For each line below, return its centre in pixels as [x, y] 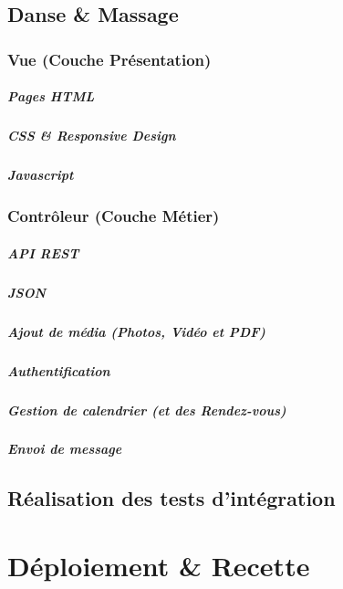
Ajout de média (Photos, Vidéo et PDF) [136, 331]
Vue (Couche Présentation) [109, 59]
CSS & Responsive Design [92, 136]
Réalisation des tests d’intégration [171, 498]
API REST [43, 252]
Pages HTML [51, 96]
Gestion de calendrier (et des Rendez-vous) [147, 410]
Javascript [41, 175]
